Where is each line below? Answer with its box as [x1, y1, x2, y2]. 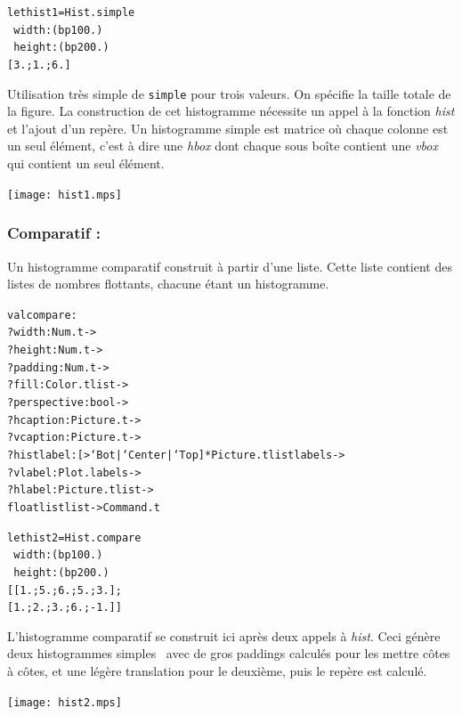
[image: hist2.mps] [7, 696, 122, 709]
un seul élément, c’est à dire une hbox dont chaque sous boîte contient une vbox [7, 136, 438, 155]
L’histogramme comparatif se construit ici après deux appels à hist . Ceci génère [7, 626, 441, 645]
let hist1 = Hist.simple [7, 6, 135, 19]
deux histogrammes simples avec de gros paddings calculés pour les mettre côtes [7, 644, 450, 663]
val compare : [7, 308, 77, 321]
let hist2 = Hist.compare [7, 531, 142, 544]
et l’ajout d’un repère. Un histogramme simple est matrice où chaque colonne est [7, 118, 449, 137]
